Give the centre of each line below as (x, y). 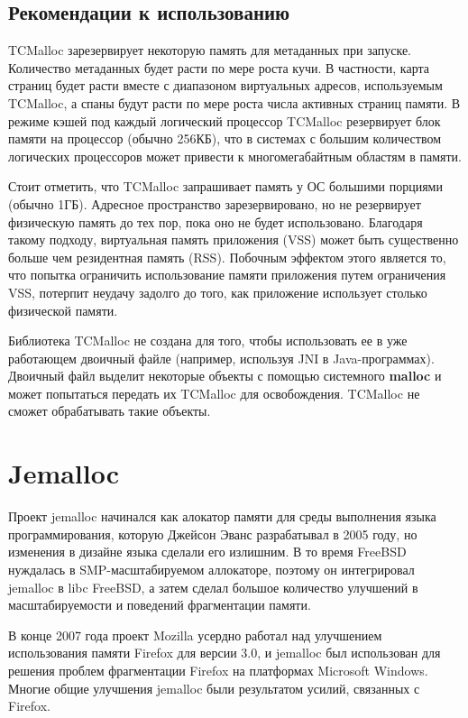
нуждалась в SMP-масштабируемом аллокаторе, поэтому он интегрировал (211, 569)
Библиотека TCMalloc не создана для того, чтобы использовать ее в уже (208, 341)
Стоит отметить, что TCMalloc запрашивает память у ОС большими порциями (225, 186)
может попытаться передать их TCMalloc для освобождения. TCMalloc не (214, 393)
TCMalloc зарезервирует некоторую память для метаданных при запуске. (210, 50)
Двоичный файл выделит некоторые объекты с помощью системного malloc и (225, 376)
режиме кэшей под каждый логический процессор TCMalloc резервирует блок (225, 120)
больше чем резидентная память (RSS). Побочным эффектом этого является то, (227, 257)
